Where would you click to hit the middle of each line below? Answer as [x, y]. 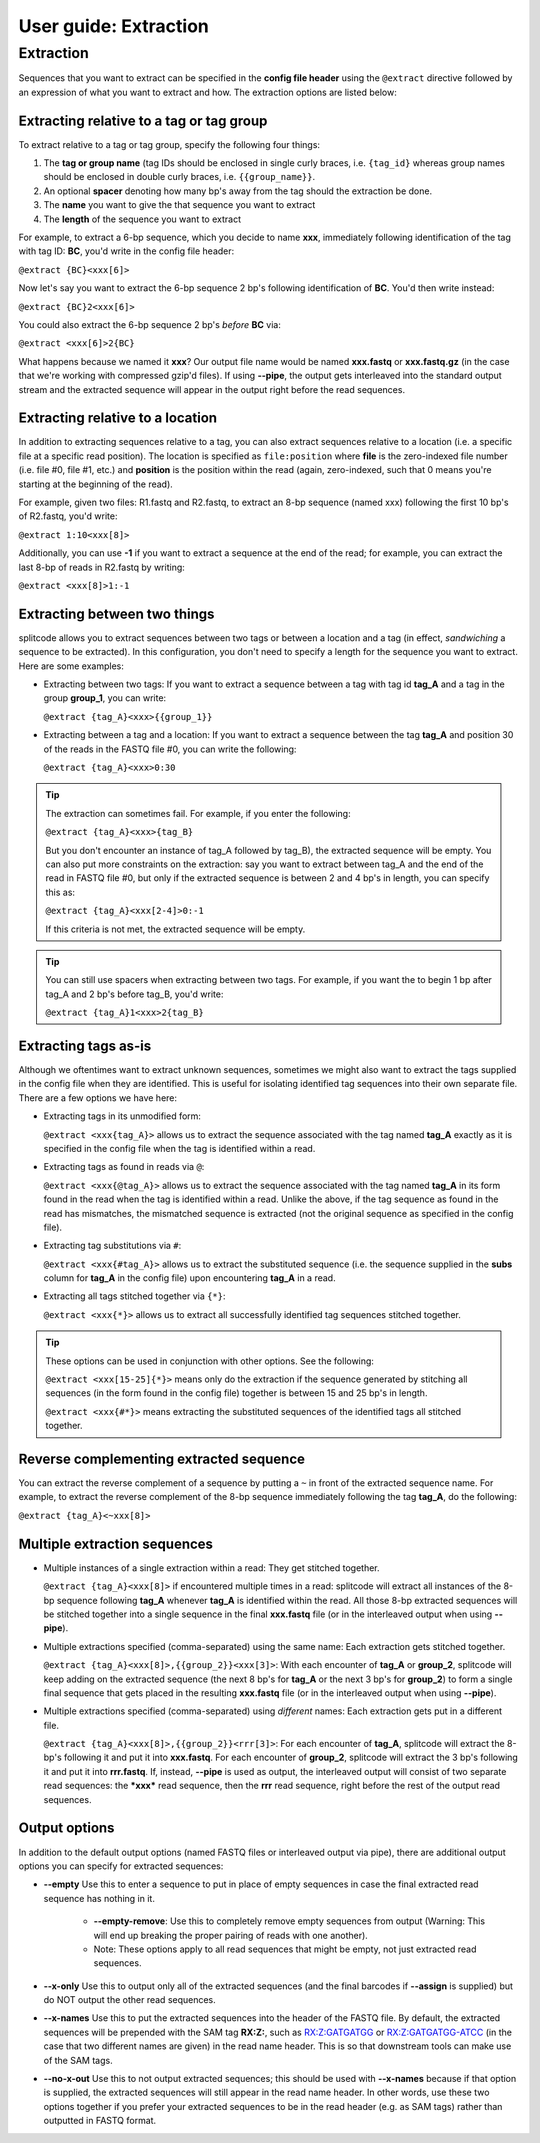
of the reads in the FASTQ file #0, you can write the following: [170, 749]
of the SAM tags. [78, 2060]
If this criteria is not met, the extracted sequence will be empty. [175, 929]
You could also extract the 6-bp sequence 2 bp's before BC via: [150, 324]
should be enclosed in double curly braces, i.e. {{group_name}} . [179, 177]
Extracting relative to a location [118, 418]
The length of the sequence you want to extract [142, 219]
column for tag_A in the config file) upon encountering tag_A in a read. [189, 1278]
